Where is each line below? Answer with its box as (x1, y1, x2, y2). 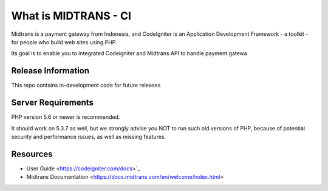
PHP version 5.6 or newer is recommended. (11, 113, 120, 121)
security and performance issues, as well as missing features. (11, 133, 166, 140)
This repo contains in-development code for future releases (11, 82, 161, 89)
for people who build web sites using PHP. (11, 38, 118, 45)
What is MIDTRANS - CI (11, 9, 132, 22)
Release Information (11, 65, 90, 76)
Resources (11, 149, 53, 159)
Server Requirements (11, 98, 94, 108)
